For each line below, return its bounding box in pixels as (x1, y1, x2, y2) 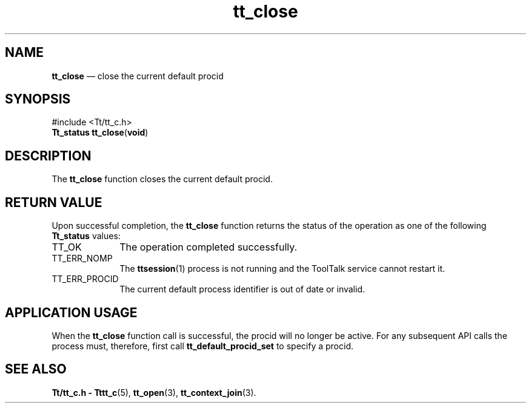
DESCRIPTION (5, 148, 92, 163)
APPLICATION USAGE (5, 304, 138, 320)
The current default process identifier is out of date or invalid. (119, 284, 366, 295)
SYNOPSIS (5, 91, 71, 107)
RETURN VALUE (5, 194, 102, 210)
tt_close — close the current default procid (52, 70, 224, 81)
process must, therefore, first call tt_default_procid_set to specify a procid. (52, 340, 353, 351)
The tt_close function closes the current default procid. (52, 174, 273, 185)
